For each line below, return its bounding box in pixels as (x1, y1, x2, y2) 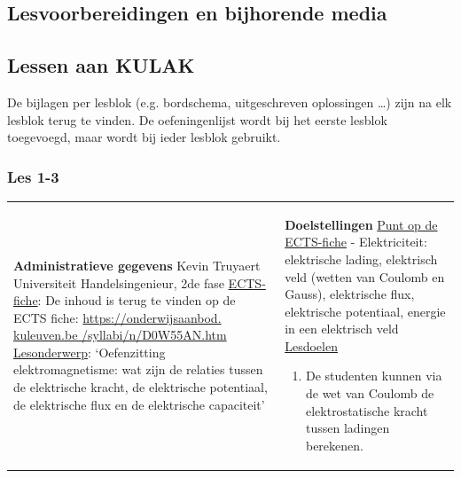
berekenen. (305, 435, 363, 454)
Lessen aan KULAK (7, 51, 195, 79)
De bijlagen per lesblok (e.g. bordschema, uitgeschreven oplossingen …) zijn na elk (7, 92, 452, 111)
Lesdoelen (285, 336, 338, 355)
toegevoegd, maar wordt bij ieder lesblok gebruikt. (7, 128, 281, 146)
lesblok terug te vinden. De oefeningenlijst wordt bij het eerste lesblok (7, 110, 387, 129)
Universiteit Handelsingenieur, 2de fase (13, 273, 224, 292)
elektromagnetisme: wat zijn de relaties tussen (13, 360, 263, 379)
